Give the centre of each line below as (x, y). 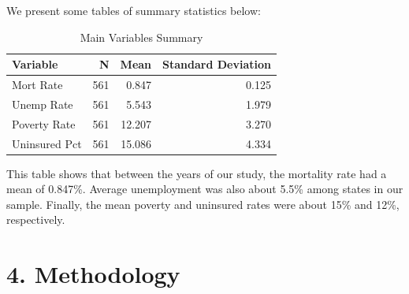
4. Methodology (93, 274)
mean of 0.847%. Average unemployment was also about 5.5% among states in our (205, 189)
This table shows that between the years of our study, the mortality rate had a (197, 173)
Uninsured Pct (47, 143)
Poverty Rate (44, 123)
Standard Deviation (217, 64)
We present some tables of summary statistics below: (134, 10)
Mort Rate (37, 85)
